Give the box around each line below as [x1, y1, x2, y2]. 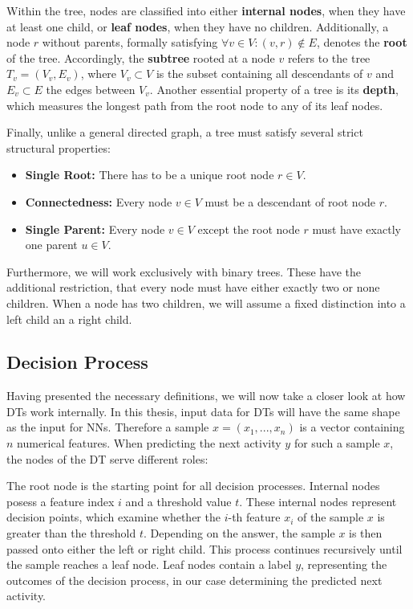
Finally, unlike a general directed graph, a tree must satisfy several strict [6, 124, 363, 141]
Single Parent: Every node [25, 220, 165, 237]
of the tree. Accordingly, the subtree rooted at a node [6, 49, 275, 66]
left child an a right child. [6, 310, 132, 327]
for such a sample [294, 435, 380, 452]
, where [80, 65, 117, 82]
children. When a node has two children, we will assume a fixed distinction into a [6, 294, 406, 311]
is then [349, 525, 383, 542]
